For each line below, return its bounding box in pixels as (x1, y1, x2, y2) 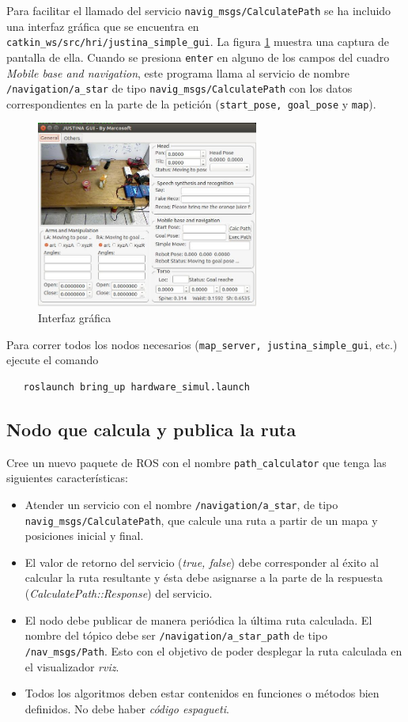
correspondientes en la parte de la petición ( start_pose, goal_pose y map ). (6, 95, 376, 112)
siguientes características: (6, 469, 128, 486)
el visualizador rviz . (25, 658, 119, 674)
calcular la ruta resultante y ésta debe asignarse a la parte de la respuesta (25, 569, 383, 586)
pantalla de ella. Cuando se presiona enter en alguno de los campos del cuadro (6, 48, 390, 65)
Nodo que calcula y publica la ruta (6, 416, 297, 441)
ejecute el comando (6, 351, 99, 368)
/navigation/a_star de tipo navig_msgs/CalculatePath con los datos (6, 80, 353, 97)
